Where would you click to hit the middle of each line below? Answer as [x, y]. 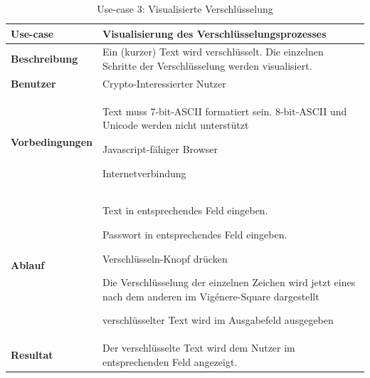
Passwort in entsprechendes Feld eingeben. [195, 234]
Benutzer [33, 83]
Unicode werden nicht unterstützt [175, 125]
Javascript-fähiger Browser [160, 148]
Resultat [32, 354]
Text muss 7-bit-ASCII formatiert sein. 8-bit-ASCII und [224, 111]
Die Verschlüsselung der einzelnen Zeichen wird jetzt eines [229, 282]
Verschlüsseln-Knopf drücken [165, 258]
